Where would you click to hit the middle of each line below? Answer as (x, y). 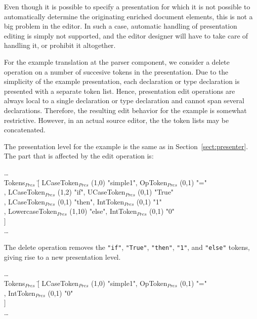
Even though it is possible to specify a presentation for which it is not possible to (127, 6)
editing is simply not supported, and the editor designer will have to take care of (126, 35)
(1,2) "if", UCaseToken (91, 192)
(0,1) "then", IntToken (91, 201)
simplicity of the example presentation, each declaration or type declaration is (122, 81)
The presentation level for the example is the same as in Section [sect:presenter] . (126, 146)
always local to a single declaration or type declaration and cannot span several (124, 100)
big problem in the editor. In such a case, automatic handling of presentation (121, 26)
